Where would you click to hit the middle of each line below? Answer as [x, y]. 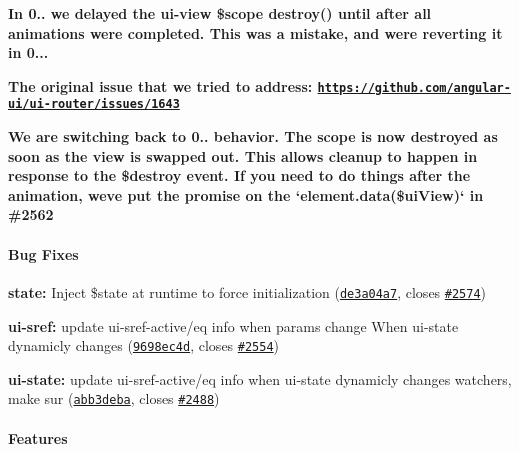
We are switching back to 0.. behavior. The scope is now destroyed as [253, 136]
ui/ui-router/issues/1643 [94, 104]
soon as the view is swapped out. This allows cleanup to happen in [243, 155]
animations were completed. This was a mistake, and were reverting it [255, 32]
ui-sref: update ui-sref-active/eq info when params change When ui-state [233, 325]
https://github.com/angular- [414, 87]
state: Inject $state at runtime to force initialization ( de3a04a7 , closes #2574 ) [247, 291]
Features [38, 437]
